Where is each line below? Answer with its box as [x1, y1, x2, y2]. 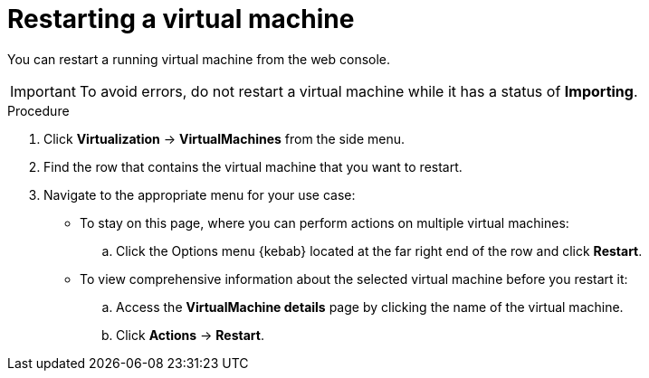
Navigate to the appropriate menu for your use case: [43, 186, 356, 203]
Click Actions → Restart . [116, 326, 264, 343]
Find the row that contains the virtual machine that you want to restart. [43, 158, 463, 175]
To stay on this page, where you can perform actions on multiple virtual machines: [80, 214, 569, 231]
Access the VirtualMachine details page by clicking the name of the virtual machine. [116, 298, 624, 315]
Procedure [7, 102, 70, 118]
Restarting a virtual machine [7, 4, 355, 34]
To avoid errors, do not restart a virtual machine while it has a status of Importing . [79, 81, 638, 100]
